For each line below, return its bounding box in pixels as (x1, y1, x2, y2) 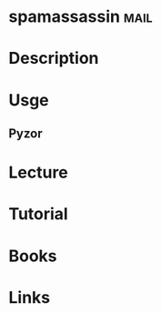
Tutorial (8, 204, 69, 225)
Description (8, 48, 99, 69)
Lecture (8, 162, 69, 183)
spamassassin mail (8, 6, 153, 27)
